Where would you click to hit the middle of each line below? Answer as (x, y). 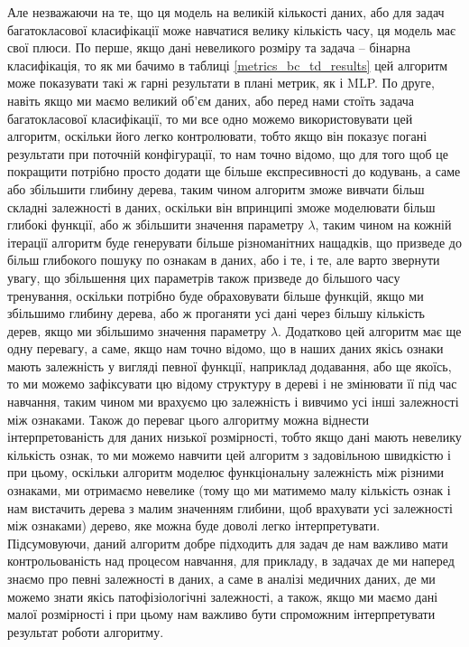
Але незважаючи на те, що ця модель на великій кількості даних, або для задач (226, 12)
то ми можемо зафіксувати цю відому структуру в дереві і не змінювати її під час (232, 384)
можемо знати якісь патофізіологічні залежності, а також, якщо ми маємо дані (223, 596)
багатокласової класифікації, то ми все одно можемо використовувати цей (210, 118)
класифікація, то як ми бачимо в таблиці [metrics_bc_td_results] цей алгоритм (228, 65)
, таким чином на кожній (383, 225)
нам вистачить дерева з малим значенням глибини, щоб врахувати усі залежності (230, 507)
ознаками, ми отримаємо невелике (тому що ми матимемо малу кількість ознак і (229, 490)
